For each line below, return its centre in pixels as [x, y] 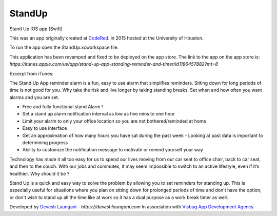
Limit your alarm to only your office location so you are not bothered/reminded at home [114, 121]
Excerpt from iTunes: [32, 73]
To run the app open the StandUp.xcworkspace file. [64, 47]
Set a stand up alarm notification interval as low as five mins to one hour [98, 114]
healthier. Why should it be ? [39, 173]
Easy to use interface [45, 128]
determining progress [45, 143]
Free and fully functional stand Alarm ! [63, 107]
